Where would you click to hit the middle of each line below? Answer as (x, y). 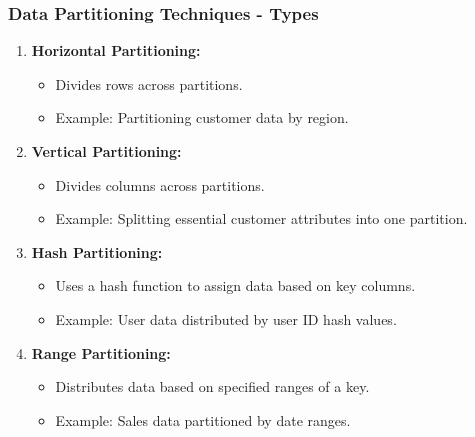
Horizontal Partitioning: (116, 50)
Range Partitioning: (101, 352)
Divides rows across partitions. (149, 83)
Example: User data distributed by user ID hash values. (226, 318)
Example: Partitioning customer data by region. (202, 117)
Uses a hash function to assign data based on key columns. (235, 285)
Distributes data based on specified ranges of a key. (212, 386)
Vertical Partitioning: (106, 151)
